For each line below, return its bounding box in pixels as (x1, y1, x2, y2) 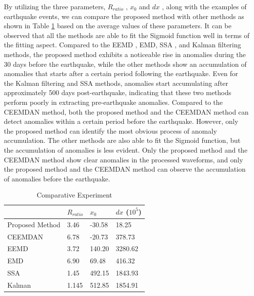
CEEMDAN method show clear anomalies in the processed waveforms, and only (4, 154, 243, 164)
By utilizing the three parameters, (4, 1, 106, 11)
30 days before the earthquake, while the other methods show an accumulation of (4, 59, 247, 69)
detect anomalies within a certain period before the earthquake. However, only (4, 116, 238, 126)
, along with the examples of (162, 1, 247, 11)
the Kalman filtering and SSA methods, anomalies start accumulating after (4, 78, 229, 88)
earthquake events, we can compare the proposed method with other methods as (4, 11, 244, 21)
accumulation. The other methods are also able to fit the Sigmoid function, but (4, 135, 241, 145)
